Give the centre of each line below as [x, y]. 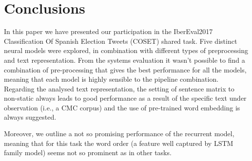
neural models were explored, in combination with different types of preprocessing [126, 50]
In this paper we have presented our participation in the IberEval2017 [108, 31]
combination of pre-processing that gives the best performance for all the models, [125, 69]
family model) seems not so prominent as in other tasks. [88, 152]
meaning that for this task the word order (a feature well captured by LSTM [119, 143]
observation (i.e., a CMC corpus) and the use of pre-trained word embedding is [122, 107]
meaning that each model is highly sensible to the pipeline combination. [111, 79]
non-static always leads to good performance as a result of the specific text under [125, 98]
